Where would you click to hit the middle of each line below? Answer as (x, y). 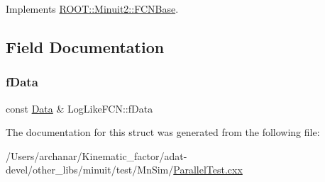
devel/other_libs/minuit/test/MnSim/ (90, 170)
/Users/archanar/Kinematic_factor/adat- (97, 155)
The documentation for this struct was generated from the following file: (163, 132)
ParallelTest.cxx (208, 170)
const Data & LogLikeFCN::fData (79, 108)
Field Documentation (85, 46)
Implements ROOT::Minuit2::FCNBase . (92, 8)
